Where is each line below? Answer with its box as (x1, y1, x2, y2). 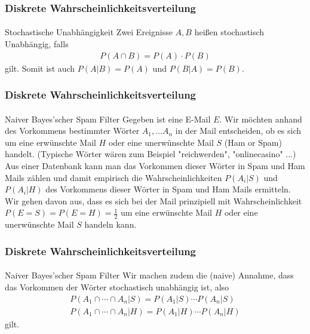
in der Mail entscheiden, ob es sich (175, 124, 302, 137)
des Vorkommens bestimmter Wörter (5, 124, 140, 137)
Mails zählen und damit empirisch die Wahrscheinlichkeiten (5, 171, 222, 183)
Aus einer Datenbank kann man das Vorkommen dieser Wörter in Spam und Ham (5, 160, 305, 172)
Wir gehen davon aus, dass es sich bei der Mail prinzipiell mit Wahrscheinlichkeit (5, 194, 302, 207)
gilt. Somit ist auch (5, 62, 75, 74)
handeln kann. (84, 218, 137, 231)
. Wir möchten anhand (219, 112, 302, 125)
